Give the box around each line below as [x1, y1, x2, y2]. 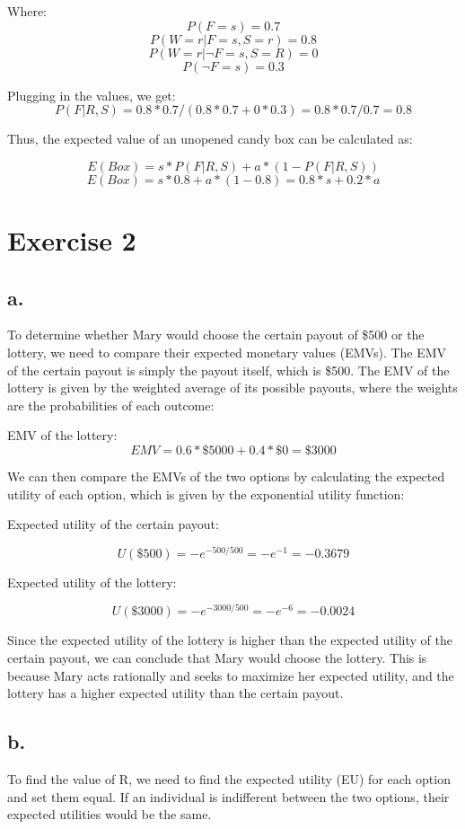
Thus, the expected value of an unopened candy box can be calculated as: [7, 129, 413, 148]
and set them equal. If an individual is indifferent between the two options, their [7, 787, 450, 806]
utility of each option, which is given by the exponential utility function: [7, 484, 405, 503]
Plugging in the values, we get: [7, 85, 176, 104]
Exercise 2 [7, 221, 136, 258]
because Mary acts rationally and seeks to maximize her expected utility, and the [7, 666, 454, 684]
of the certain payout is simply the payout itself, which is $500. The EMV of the [7, 360, 450, 379]
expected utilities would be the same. [7, 805, 212, 824]
